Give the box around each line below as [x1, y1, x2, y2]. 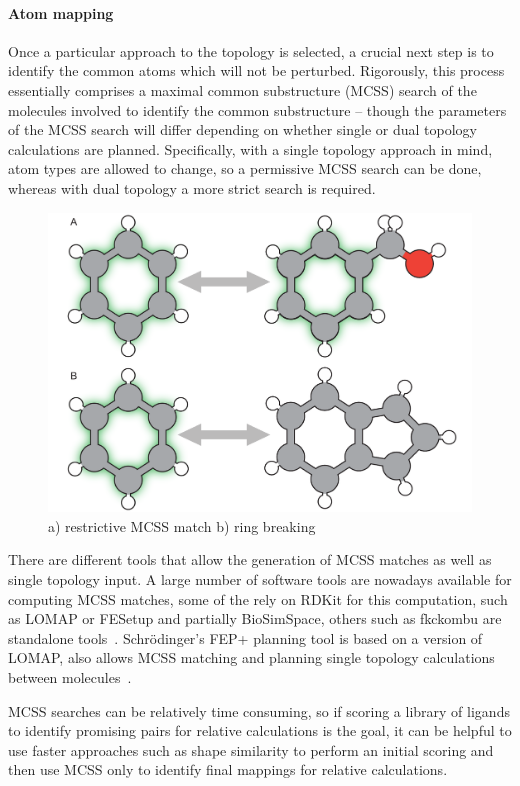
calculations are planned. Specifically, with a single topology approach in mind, [8, 138, 493, 159]
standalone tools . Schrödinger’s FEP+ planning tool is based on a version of [8, 627, 483, 648]
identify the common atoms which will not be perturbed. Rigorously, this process [8, 60, 505, 81]
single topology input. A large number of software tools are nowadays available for [8, 568, 512, 589]
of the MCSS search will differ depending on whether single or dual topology [8, 119, 477, 140]
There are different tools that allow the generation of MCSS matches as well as [8, 549, 492, 570]
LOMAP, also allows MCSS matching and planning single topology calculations [8, 647, 495, 668]
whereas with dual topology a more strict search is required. [8, 177, 376, 198]
